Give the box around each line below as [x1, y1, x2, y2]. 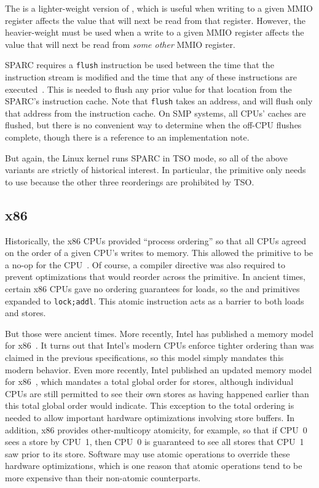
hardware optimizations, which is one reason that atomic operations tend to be [5, 459, 302, 472]
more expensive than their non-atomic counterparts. [5, 471, 201, 484]
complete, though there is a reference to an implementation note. [5, 131, 250, 144]
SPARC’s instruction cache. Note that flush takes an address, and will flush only [5, 95, 313, 107]
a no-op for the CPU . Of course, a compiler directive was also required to [5, 258, 286, 271]
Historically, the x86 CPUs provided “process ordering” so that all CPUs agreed [5, 234, 306, 247]
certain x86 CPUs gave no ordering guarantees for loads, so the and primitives [5, 282, 300, 295]
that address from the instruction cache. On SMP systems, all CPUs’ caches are [5, 106, 306, 119]
